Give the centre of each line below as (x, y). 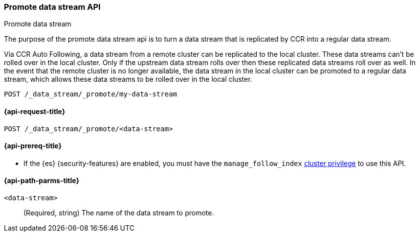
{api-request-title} (35, 111)
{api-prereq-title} (33, 146)
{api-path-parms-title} (42, 181)
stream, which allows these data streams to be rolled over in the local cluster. (128, 79)
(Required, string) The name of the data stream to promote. (119, 213)
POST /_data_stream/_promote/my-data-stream (91, 94)
